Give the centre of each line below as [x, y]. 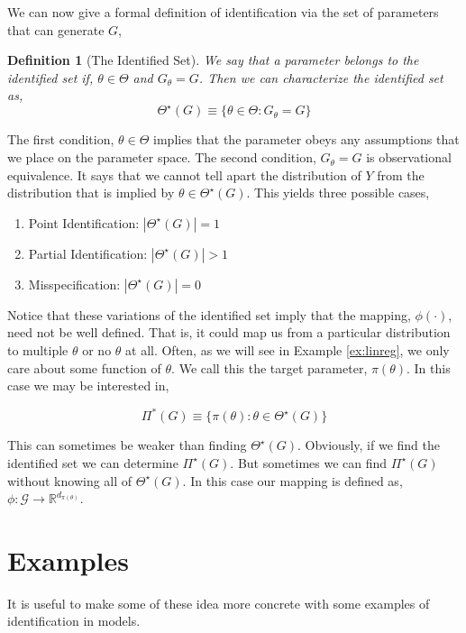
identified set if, [50, 77]
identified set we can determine [93, 462]
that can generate [56, 29]
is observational [409, 157]
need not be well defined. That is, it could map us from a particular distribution [229, 332]
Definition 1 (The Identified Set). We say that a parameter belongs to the [213, 60]
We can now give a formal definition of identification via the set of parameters [223, 12]
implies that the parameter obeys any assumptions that [306, 139]
